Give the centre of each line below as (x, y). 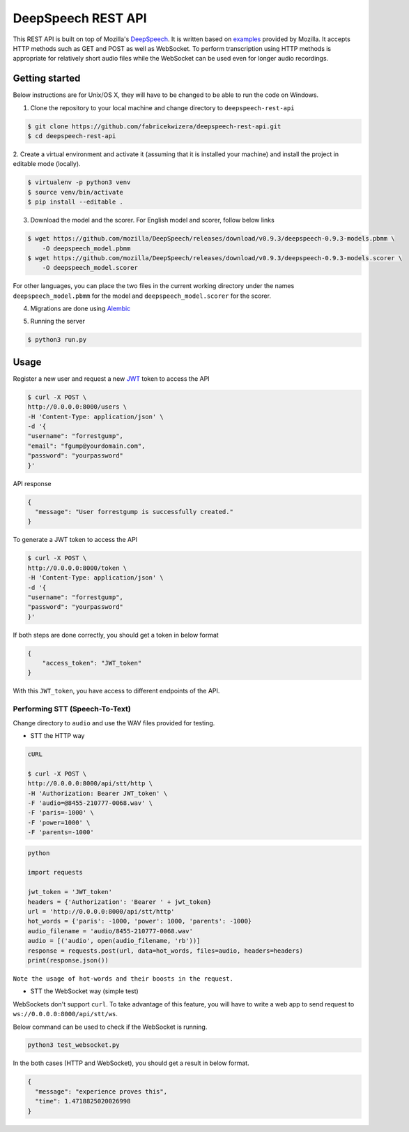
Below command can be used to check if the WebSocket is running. (110, 1027)
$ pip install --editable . (75, 202)
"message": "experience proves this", (101, 1091)
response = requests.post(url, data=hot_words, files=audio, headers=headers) (165, 951)
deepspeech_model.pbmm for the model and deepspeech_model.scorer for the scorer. (142, 296)
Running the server (58, 322)
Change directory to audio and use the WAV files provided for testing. (114, 723)
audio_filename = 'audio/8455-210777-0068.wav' (110, 931)
